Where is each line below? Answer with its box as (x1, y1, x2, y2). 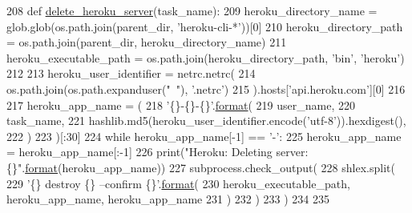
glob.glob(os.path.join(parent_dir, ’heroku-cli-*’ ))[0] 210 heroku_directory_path (6, 18, 403, 34)
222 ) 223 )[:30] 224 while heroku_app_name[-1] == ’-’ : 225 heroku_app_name (6, 127, 402, 144)
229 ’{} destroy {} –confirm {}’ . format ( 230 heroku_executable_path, (6, 175, 350, 191)
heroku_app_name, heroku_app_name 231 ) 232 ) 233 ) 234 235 (6, 191, 329, 207)
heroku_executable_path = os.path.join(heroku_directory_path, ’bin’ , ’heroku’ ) (6, 49, 405, 66)
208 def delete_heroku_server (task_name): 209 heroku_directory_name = (6, 2, 378, 18)
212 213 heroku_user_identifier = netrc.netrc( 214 (6, 65, 256, 82)
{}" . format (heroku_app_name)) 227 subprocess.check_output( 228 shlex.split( (6, 159, 395, 175)
